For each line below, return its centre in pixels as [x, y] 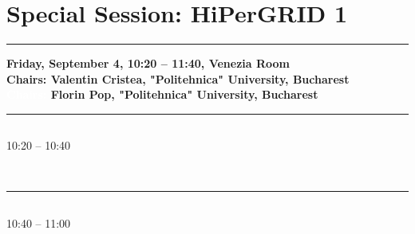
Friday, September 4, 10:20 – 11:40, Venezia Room [148, 63]
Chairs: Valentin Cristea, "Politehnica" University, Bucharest [178, 78]
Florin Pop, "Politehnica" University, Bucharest [184, 94]
